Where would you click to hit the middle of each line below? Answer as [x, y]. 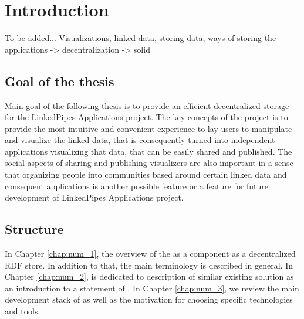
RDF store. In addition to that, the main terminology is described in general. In [149, 265]
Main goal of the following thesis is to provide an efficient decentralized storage [147, 105]
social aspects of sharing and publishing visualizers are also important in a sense [149, 163]
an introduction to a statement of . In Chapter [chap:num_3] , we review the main [152, 288]
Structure [34, 229]
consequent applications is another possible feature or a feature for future [137, 186]
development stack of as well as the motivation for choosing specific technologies [149, 299]
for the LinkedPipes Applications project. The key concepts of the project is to [146, 117]
